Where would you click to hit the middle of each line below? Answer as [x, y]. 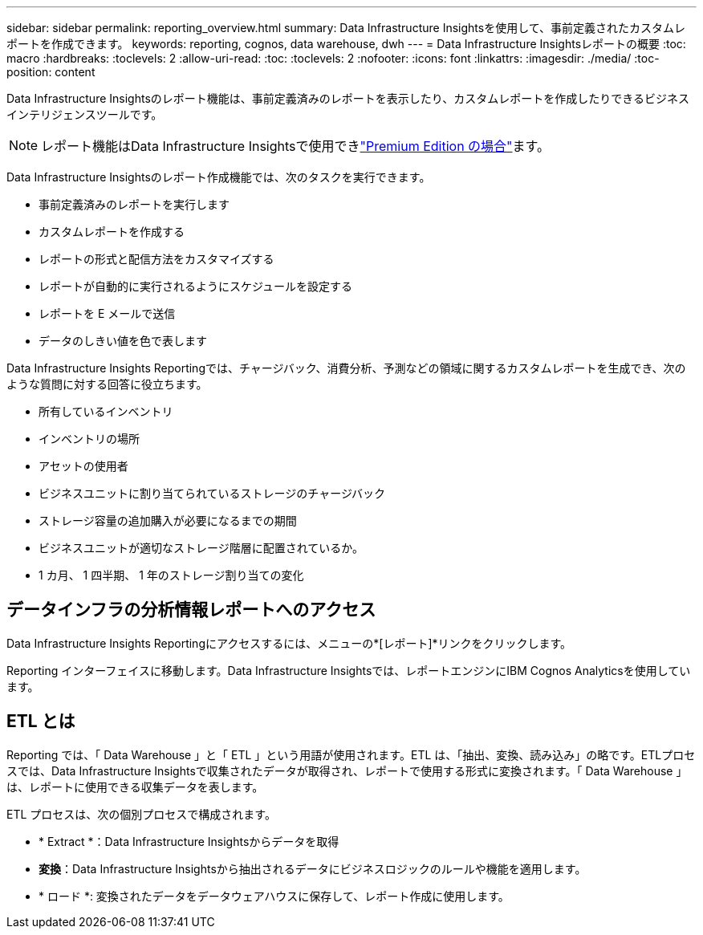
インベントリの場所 [89, 439]
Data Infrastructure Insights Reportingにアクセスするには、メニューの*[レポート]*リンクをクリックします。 [289, 643]
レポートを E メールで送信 [107, 313]
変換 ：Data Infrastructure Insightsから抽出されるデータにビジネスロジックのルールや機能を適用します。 [313, 868]
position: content [51, 72]
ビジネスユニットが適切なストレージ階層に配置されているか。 [201, 548]
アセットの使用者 [83, 466]
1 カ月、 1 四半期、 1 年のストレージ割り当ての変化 [171, 575]
